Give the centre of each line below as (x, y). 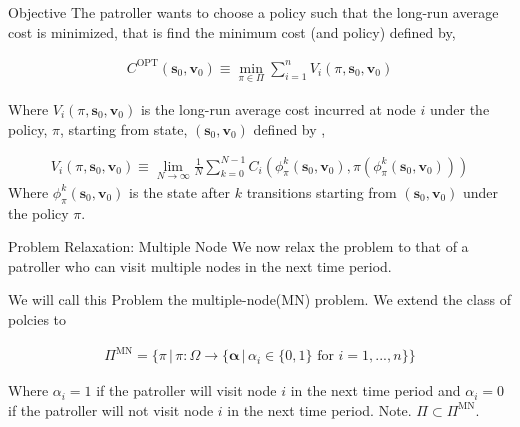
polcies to (37, 319)
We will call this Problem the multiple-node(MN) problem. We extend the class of (259, 299)
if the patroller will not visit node (111, 409)
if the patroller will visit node (186, 390)
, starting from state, (123, 128)
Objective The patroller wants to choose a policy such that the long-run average (253, 12)
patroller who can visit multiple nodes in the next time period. (200, 265)
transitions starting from (321, 191)
